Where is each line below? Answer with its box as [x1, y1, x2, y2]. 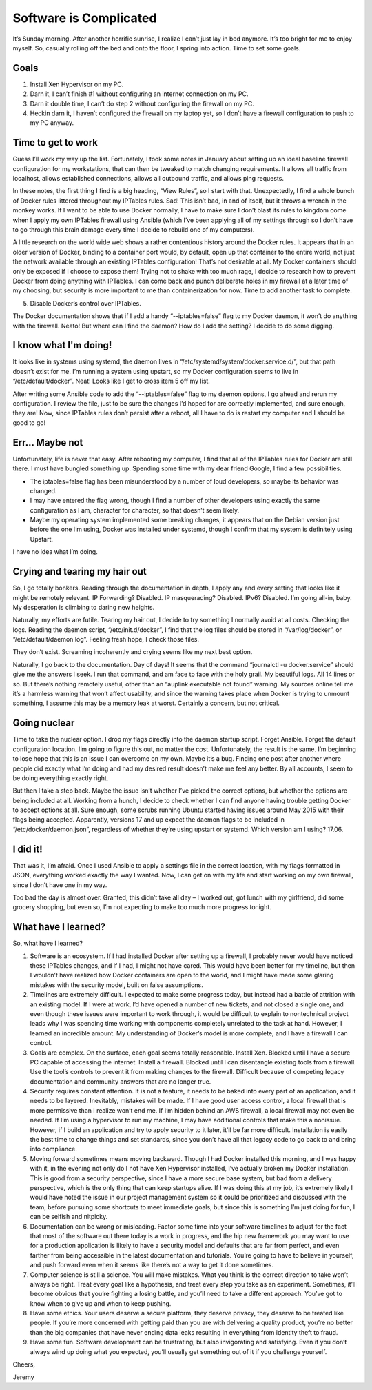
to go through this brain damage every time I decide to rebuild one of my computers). [12, 226, 255, 234]
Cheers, [12, 1360, 36, 1369]
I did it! [12, 843, 43, 855]
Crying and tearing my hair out [12, 566, 147, 577]
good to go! [12, 418, 46, 427]
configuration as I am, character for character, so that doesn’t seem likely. [30, 506, 240, 514]
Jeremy [12, 1373, 34, 1381]
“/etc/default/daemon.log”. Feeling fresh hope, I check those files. [12, 635, 200, 644]
